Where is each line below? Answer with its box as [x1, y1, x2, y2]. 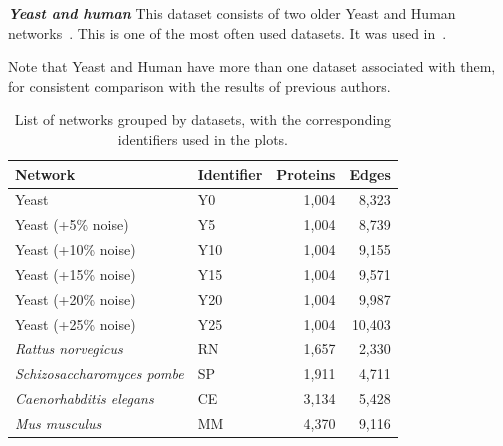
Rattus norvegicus [15, 338, 123, 359]
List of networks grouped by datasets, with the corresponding [14, 109, 392, 130]
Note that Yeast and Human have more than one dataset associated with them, [8, 56, 496, 77]
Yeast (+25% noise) [15, 313, 136, 334]
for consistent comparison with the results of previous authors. [8, 75, 391, 96]
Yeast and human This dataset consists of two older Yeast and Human [8, 3, 456, 23]
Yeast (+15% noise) [15, 263, 136, 284]
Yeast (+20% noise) [15, 288, 136, 309]
